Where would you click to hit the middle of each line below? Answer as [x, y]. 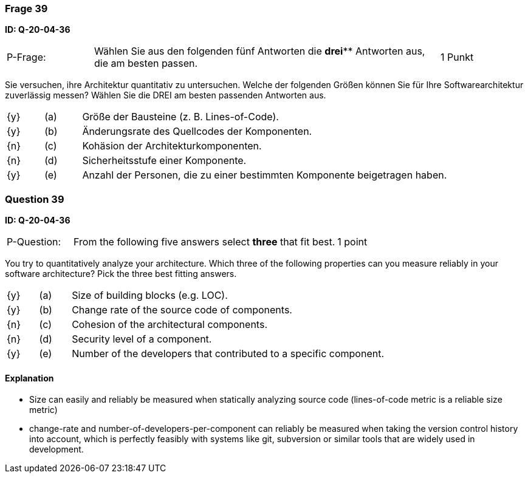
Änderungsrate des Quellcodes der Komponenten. [197, 131]
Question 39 [35, 199]
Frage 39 [26, 9]
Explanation [29, 378]
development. [57, 449]
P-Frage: [26, 57]
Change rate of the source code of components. [182, 310]
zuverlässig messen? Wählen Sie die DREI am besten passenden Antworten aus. [166, 95]
